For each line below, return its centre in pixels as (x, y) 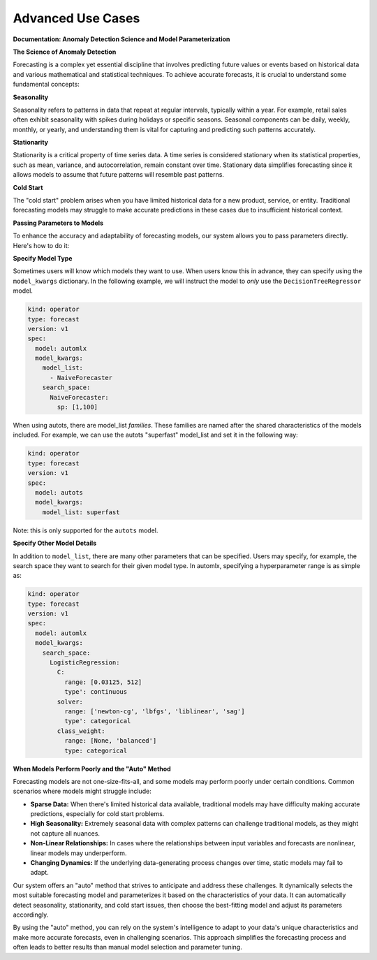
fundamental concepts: (46, 85)
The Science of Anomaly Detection (65, 52)
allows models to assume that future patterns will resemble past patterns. (119, 175)
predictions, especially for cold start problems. (97, 814)
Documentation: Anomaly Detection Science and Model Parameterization (121, 39)
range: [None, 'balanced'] (110, 741)
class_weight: (81, 731)
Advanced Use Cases (76, 18)
